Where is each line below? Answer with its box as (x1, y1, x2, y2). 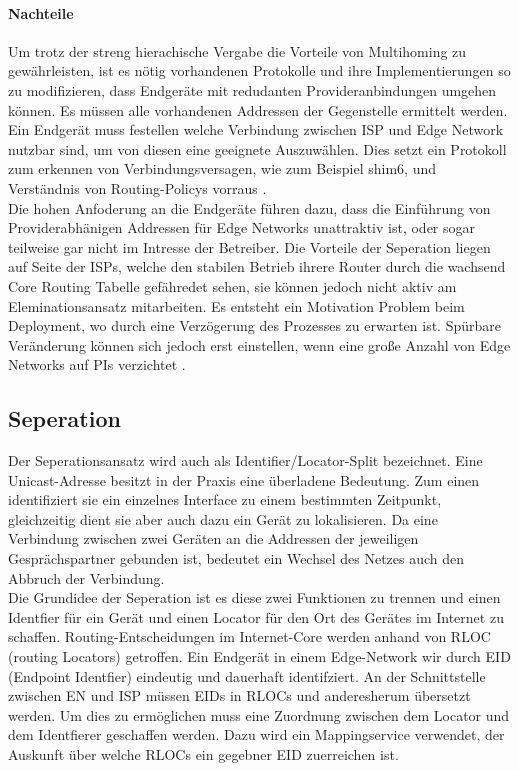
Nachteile (8, 2, 74, 23)
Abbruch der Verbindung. (8, 567, 165, 588)
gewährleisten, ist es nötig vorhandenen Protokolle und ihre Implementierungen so (8, 60, 511, 81)
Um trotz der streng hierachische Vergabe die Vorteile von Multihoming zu (8, 40, 467, 61)
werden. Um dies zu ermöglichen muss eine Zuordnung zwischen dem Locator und (8, 704, 510, 725)
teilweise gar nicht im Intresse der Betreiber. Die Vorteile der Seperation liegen (8, 236, 491, 257)
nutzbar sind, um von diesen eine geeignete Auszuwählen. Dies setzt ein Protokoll (8, 138, 507, 159)
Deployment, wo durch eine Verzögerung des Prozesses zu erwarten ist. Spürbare (8, 315, 501, 336)
